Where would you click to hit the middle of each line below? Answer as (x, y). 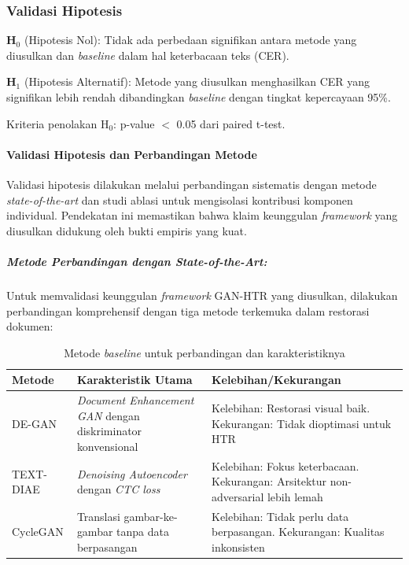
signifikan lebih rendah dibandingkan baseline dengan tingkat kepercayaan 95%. (199, 97)
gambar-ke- (151, 516)
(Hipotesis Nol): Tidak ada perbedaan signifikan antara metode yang (190, 40)
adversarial (238, 496)
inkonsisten (238, 547)
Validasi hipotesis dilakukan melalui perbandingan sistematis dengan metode (192, 184)
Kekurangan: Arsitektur (269, 481)
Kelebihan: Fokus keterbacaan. (286, 465)
